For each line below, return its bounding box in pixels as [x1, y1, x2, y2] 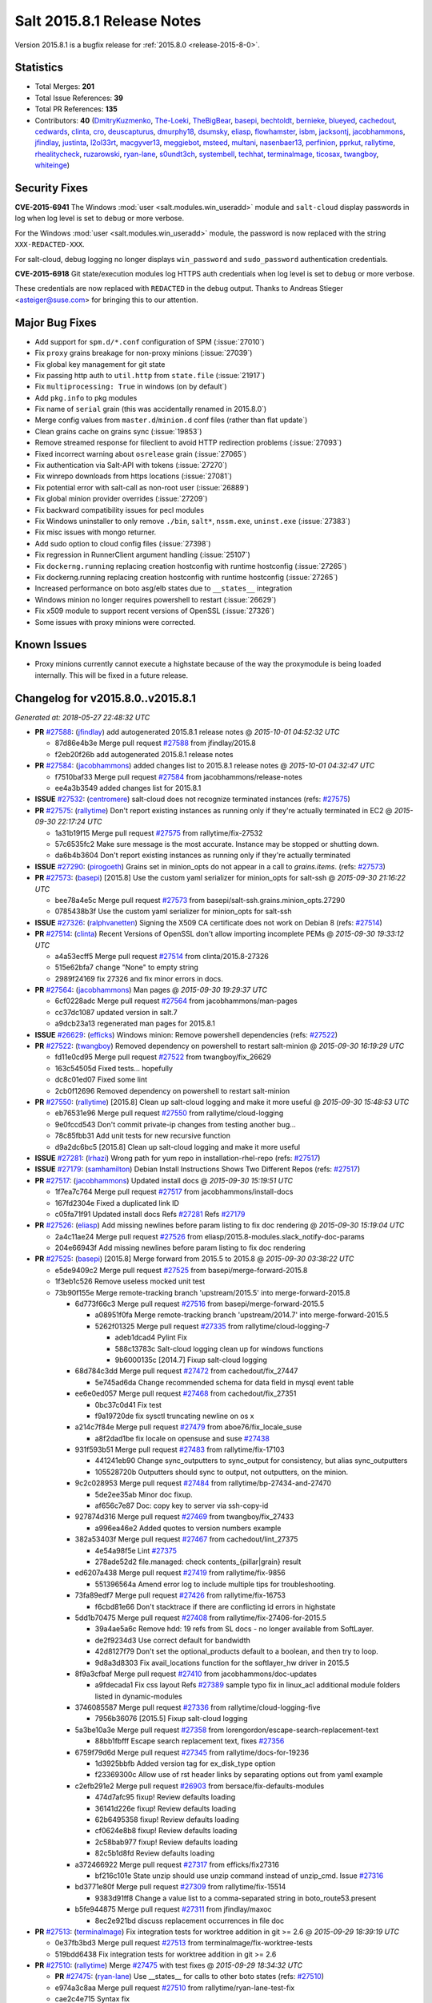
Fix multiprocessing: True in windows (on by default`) [34, 381, 227, 392]
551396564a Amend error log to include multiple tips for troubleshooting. [94, 1579, 336, 1589]
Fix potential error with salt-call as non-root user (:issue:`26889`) [34, 482, 250, 492]
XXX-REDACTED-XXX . [14, 240, 85, 249]
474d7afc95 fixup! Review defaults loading [94, 1792, 236, 1802]
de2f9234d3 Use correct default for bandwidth [94, 1635, 251, 1645]
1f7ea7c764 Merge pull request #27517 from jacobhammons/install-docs [54, 1187, 294, 1197]
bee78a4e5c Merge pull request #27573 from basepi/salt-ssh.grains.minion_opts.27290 [54, 895, 346, 905]
